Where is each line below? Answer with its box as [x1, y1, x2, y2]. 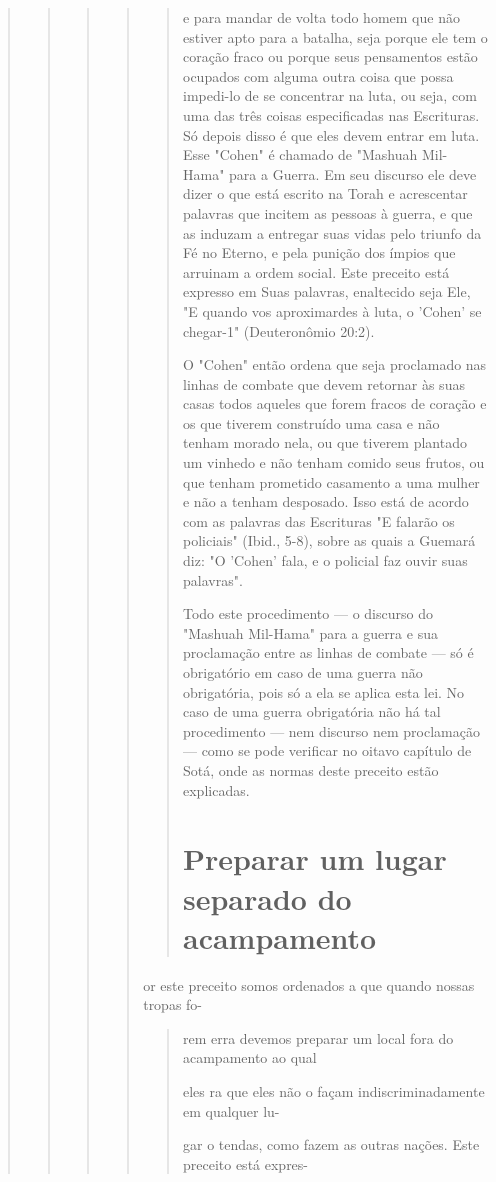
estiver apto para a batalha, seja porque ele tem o [182, 26, 488, 47]
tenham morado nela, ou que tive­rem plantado [182, 432, 467, 453]
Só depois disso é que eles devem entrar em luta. [182, 124, 480, 145]
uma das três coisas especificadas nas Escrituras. [182, 104, 480, 125]
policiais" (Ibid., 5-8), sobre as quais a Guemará [182, 530, 476, 551]
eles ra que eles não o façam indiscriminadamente [182, 1081, 485, 1102]
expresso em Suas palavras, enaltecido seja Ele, [182, 281, 471, 302]
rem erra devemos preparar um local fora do [182, 1027, 454, 1048]
